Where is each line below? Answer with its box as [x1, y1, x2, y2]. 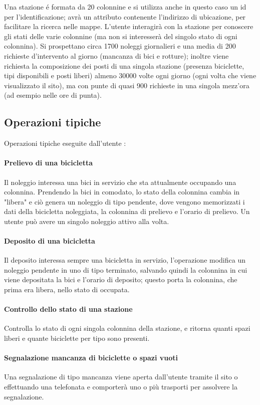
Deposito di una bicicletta [4, 236, 95, 246]
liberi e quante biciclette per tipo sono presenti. [4, 333, 150, 343]
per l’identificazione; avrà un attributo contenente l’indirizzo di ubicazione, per [4, 11, 246, 22]
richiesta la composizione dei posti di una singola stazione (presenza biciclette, [4, 60, 244, 71]
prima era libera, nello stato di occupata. [4, 284, 130, 295]
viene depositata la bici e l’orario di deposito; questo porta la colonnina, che [4, 274, 237, 285]
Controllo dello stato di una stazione [4, 304, 133, 314]
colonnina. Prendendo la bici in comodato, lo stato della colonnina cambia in [4, 186, 240, 197]
